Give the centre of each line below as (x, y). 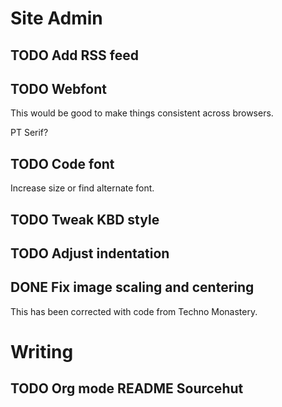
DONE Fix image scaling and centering (132, 287)
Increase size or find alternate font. (82, 188)
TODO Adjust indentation (90, 253)
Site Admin (56, 18)
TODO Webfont (58, 88)
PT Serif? (29, 133)
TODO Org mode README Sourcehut (127, 388)
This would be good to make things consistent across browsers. (142, 113)
